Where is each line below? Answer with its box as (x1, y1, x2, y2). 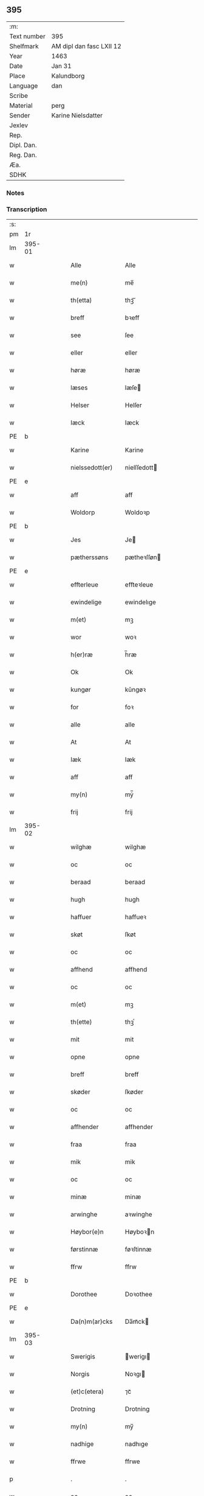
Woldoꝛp (124, 508, 150, 517)
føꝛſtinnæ (124, 1245, 152, 1254)
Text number (9, 32, 46, 40)
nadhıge (124, 1440, 149, 1449)
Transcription (6, 205, 47, 214)
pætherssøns (70, 553, 109, 562)
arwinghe (70, 1210, 98, 1219)
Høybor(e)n (70, 1228, 104, 1236)
